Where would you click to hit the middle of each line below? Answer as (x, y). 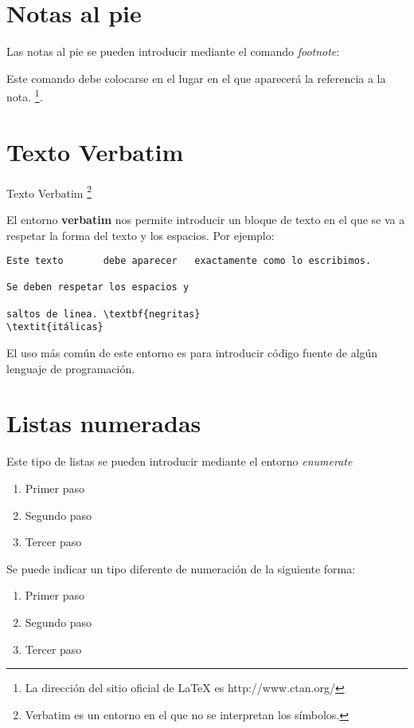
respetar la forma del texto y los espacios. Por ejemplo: (141, 235)
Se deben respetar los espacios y (98, 287)
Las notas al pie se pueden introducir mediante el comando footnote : (173, 51)
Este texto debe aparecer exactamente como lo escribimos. (189, 261)
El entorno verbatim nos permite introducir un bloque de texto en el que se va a (206, 219)
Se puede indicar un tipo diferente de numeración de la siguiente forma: (181, 568)
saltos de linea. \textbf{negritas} (103, 314)
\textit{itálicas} (55, 327)
